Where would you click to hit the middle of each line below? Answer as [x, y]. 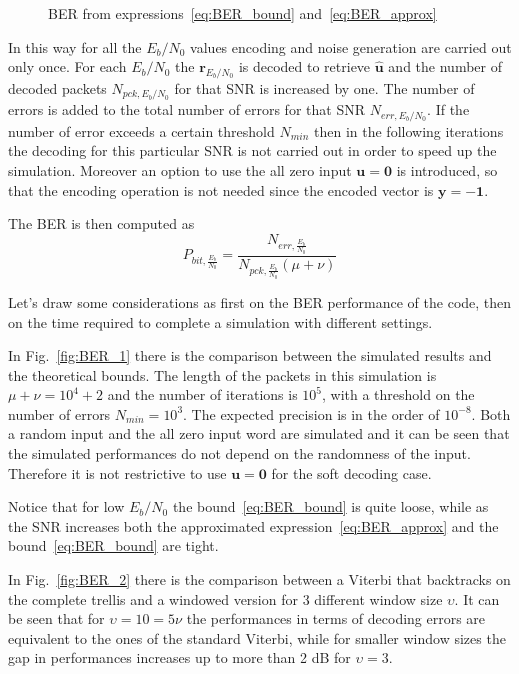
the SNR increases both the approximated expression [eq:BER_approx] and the [253, 525]
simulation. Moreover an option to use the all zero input [180, 170]
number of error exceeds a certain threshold [141, 130]
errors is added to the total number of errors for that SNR [186, 109]
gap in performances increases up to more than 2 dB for [179, 657]
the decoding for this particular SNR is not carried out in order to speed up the [252, 150]
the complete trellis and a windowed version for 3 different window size [225, 598]
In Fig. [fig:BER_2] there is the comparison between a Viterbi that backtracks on [259, 579]
